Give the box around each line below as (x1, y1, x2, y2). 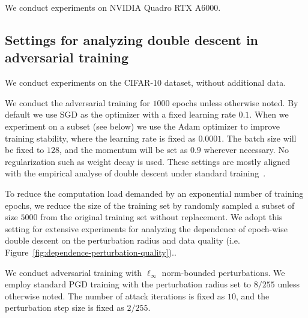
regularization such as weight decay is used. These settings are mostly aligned (5, 155, 291, 167)
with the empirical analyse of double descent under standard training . (5, 167, 266, 179)
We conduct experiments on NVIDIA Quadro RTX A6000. (5, 1, 221, 13)
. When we (249, 108, 289, 121)
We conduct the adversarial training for (5, 96, 150, 109)
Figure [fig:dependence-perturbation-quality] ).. (5, 245, 177, 258)
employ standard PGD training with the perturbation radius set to (5, 278, 252, 290)
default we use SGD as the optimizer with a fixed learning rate (5, 108, 236, 121)
